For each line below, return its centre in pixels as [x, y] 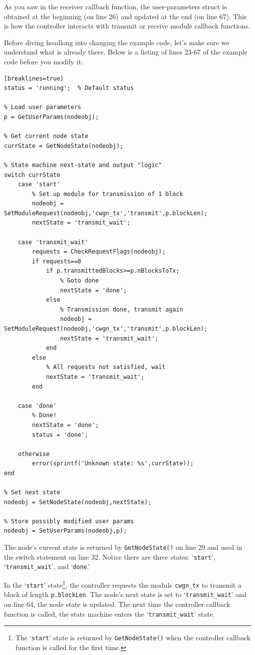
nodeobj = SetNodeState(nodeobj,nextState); [78, 502]
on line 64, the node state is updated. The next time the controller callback [117, 604]
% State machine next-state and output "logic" [83, 165]
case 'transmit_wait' [53, 242]
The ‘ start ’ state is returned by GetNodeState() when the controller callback [133, 638]
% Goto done [79, 281]
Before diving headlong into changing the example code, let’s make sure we [117, 42]
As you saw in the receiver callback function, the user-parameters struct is [115, 6]
